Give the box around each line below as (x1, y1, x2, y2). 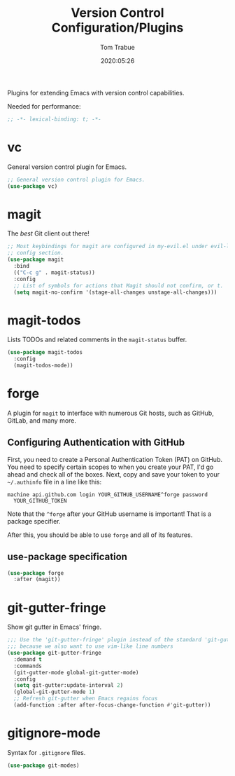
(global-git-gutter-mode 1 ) (13, 688, 96, 695)
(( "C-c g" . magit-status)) (13, 268, 96, 276)
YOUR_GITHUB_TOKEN (13, 497, 68, 504)
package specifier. (7, 517, 61, 525)
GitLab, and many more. (7, 416, 77, 425)
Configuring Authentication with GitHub (7, 437, 185, 449)
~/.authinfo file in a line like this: (7, 477, 102, 486)
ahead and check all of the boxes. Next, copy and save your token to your (7, 470, 220, 478)
